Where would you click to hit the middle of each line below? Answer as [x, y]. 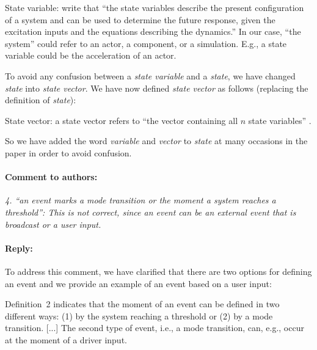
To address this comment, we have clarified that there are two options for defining [158, 271]
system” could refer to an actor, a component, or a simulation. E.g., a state [146, 43]
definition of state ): [41, 100]
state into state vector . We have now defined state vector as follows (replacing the [157, 88]
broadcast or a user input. [53, 224]
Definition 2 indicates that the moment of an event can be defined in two [142, 304]
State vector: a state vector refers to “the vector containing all [122, 120]
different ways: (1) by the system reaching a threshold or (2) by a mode [139, 315]
